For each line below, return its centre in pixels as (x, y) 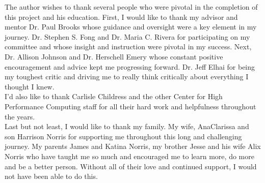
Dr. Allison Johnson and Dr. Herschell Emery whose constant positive (114, 56)
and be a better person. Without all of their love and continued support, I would (131, 166)
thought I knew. (30, 86)
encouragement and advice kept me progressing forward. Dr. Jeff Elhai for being (130, 66)
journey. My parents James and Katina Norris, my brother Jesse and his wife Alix (133, 146)
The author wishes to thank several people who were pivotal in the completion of (131, 7)
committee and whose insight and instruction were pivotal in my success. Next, (128, 47)
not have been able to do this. (51, 176)
